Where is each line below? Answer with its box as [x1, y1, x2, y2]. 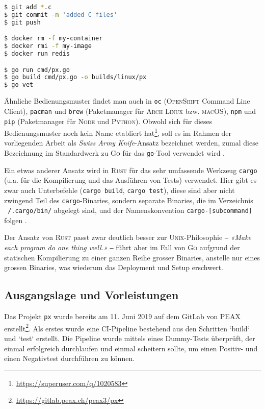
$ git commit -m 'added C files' [4, 11, 117, 18]
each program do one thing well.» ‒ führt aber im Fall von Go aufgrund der [4, 242, 240, 253]
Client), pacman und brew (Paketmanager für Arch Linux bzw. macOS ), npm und [4, 105, 256, 116]
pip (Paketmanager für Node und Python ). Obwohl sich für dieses [4, 115, 213, 126]
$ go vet [4, 81, 34, 89]
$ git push [4, 18, 41, 26]
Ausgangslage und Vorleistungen [4, 287, 179, 303]
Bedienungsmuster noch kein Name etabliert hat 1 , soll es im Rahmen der [4, 126, 232, 138]
